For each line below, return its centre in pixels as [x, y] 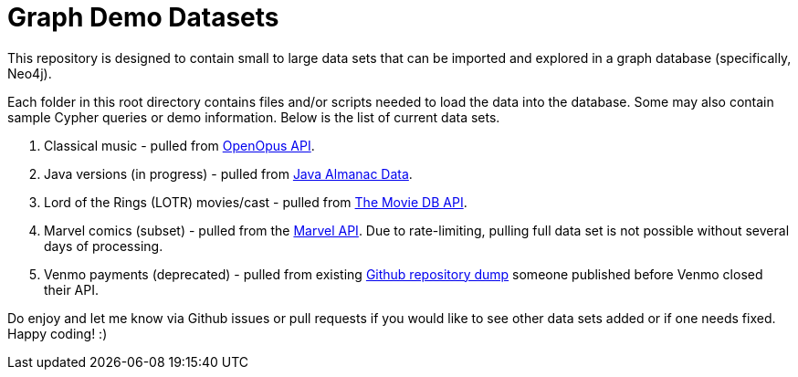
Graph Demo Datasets [143, 17]
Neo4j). [30, 73]
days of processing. [104, 246]
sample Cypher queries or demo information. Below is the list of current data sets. [254, 117]
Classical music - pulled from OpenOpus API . [179, 145]
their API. [72, 289]
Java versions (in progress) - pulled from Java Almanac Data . [228, 173]
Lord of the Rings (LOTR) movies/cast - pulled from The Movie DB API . [256, 202]
